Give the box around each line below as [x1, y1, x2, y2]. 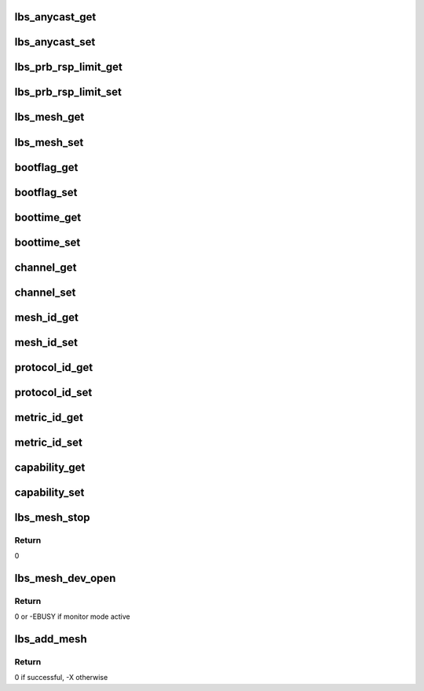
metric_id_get [14, 410, 84, 424]
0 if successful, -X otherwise [14, 673, 108, 682]
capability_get [14, 460, 86, 474]
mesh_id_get [14, 311, 79, 324]
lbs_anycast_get [14, 10, 97, 24]
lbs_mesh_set [14, 136, 84, 149]
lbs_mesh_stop [14, 511, 90, 524]
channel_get [14, 260, 77, 274]
